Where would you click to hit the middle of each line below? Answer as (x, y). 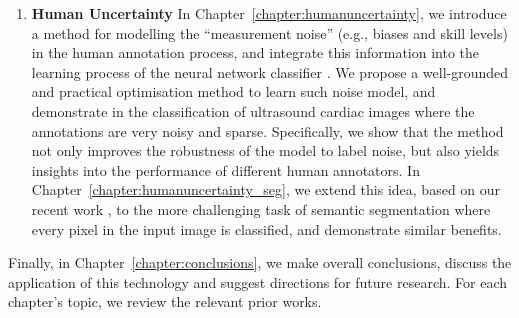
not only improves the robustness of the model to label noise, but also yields (265, 150)
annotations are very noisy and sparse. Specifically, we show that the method (267, 130)
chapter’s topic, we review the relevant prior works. (165, 301)
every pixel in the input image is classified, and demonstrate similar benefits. (266, 228)
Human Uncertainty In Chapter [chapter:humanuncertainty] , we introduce (269, 13)
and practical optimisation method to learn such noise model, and (233, 91)
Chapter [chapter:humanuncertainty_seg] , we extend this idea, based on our (266, 189)
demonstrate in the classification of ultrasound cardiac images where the (253, 110)
